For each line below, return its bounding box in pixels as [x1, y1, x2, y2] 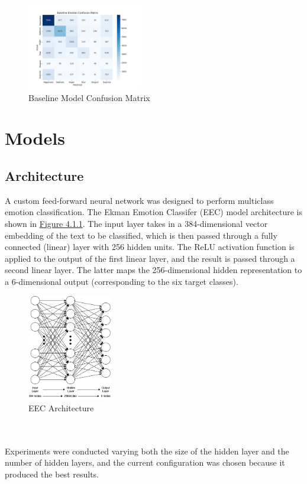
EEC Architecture [28, 401, 94, 414]
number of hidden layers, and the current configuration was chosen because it [5, 456, 285, 469]
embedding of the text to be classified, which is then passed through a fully [5, 229, 277, 241]
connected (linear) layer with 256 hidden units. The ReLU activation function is [5, 241, 295, 253]
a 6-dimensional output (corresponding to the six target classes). [5, 275, 238, 288]
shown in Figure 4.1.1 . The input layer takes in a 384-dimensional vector [5, 217, 268, 230]
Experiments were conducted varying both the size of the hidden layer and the [5, 444, 289, 457]
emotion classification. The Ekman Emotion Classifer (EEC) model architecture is [5, 206, 302, 218]
